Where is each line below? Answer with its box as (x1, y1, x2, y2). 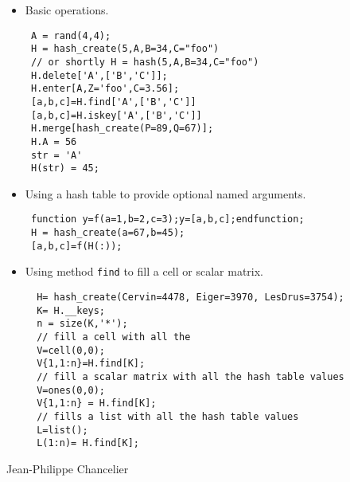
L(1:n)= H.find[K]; (37, 437, 139, 449)
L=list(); (37, 424, 88, 436)
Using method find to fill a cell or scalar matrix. (25, 263, 263, 280)
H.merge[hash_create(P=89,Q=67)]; (30, 123, 214, 135)
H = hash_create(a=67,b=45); (30, 227, 185, 239)
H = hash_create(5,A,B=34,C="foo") (30, 43, 220, 55)
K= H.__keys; (37, 304, 106, 316)
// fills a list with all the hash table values (37, 410, 299, 422)
